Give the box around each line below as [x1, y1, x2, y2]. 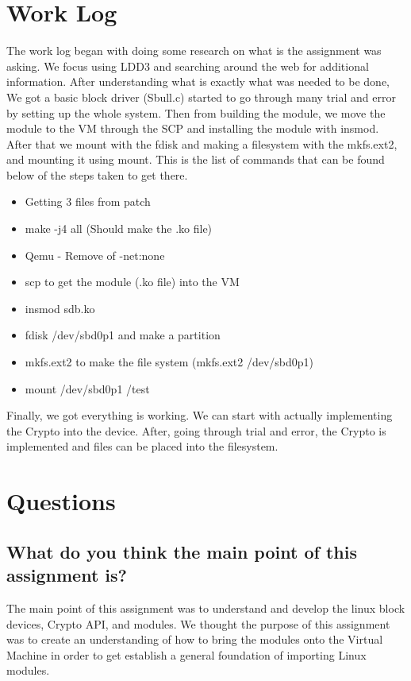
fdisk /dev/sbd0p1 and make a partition [25, 327, 221, 343]
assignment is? [6, 563, 127, 587]
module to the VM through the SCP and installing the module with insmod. [6, 120, 379, 137]
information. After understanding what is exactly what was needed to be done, [6, 73, 390, 90]
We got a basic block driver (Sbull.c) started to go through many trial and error [6, 88, 396, 105]
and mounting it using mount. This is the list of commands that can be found [6, 151, 385, 168]
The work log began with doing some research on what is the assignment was [6, 42, 382, 59]
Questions [6, 485, 116, 517]
